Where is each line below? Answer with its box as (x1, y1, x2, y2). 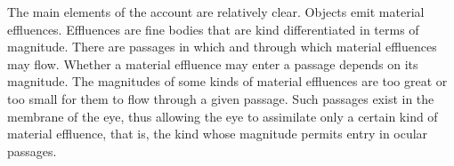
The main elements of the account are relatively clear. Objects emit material (7, 3, 425, 20)
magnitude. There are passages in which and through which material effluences (7, 37, 437, 56)
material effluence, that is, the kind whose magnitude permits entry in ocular (7, 124, 428, 143)
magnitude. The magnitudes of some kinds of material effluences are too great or (7, 72, 448, 91)
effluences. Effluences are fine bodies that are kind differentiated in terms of (7, 20, 419, 38)
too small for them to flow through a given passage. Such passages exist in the (7, 89, 434, 107)
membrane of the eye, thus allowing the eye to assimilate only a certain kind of (7, 107, 438, 125)
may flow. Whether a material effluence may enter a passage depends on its (7, 54, 418, 73)
